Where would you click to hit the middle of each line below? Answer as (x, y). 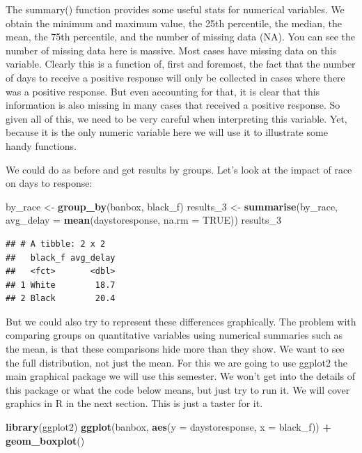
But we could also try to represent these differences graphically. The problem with (181, 321)
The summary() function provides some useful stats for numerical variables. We (175, 9)
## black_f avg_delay (61, 258)
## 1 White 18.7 (61, 285)
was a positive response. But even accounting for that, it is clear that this (163, 91)
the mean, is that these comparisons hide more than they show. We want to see (175, 349)
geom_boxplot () (45, 440)
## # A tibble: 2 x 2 (56, 244)
